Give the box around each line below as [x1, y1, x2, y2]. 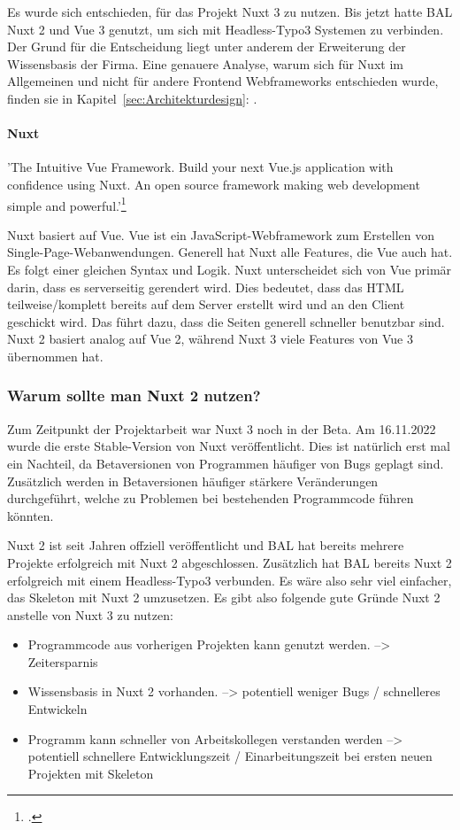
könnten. [7, 506, 54, 524]
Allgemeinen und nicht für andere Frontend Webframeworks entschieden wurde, [7, 72, 439, 90]
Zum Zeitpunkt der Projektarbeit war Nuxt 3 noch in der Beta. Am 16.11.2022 [7, 419, 436, 438]
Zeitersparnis [27, 652, 98, 671]
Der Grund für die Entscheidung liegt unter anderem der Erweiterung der [7, 37, 406, 56]
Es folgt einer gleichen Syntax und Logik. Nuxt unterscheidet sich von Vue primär [7, 260, 452, 278]
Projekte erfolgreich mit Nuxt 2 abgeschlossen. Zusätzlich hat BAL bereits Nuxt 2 [7, 553, 452, 571]
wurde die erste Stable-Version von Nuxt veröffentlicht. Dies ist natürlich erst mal [7, 437, 450, 455]
